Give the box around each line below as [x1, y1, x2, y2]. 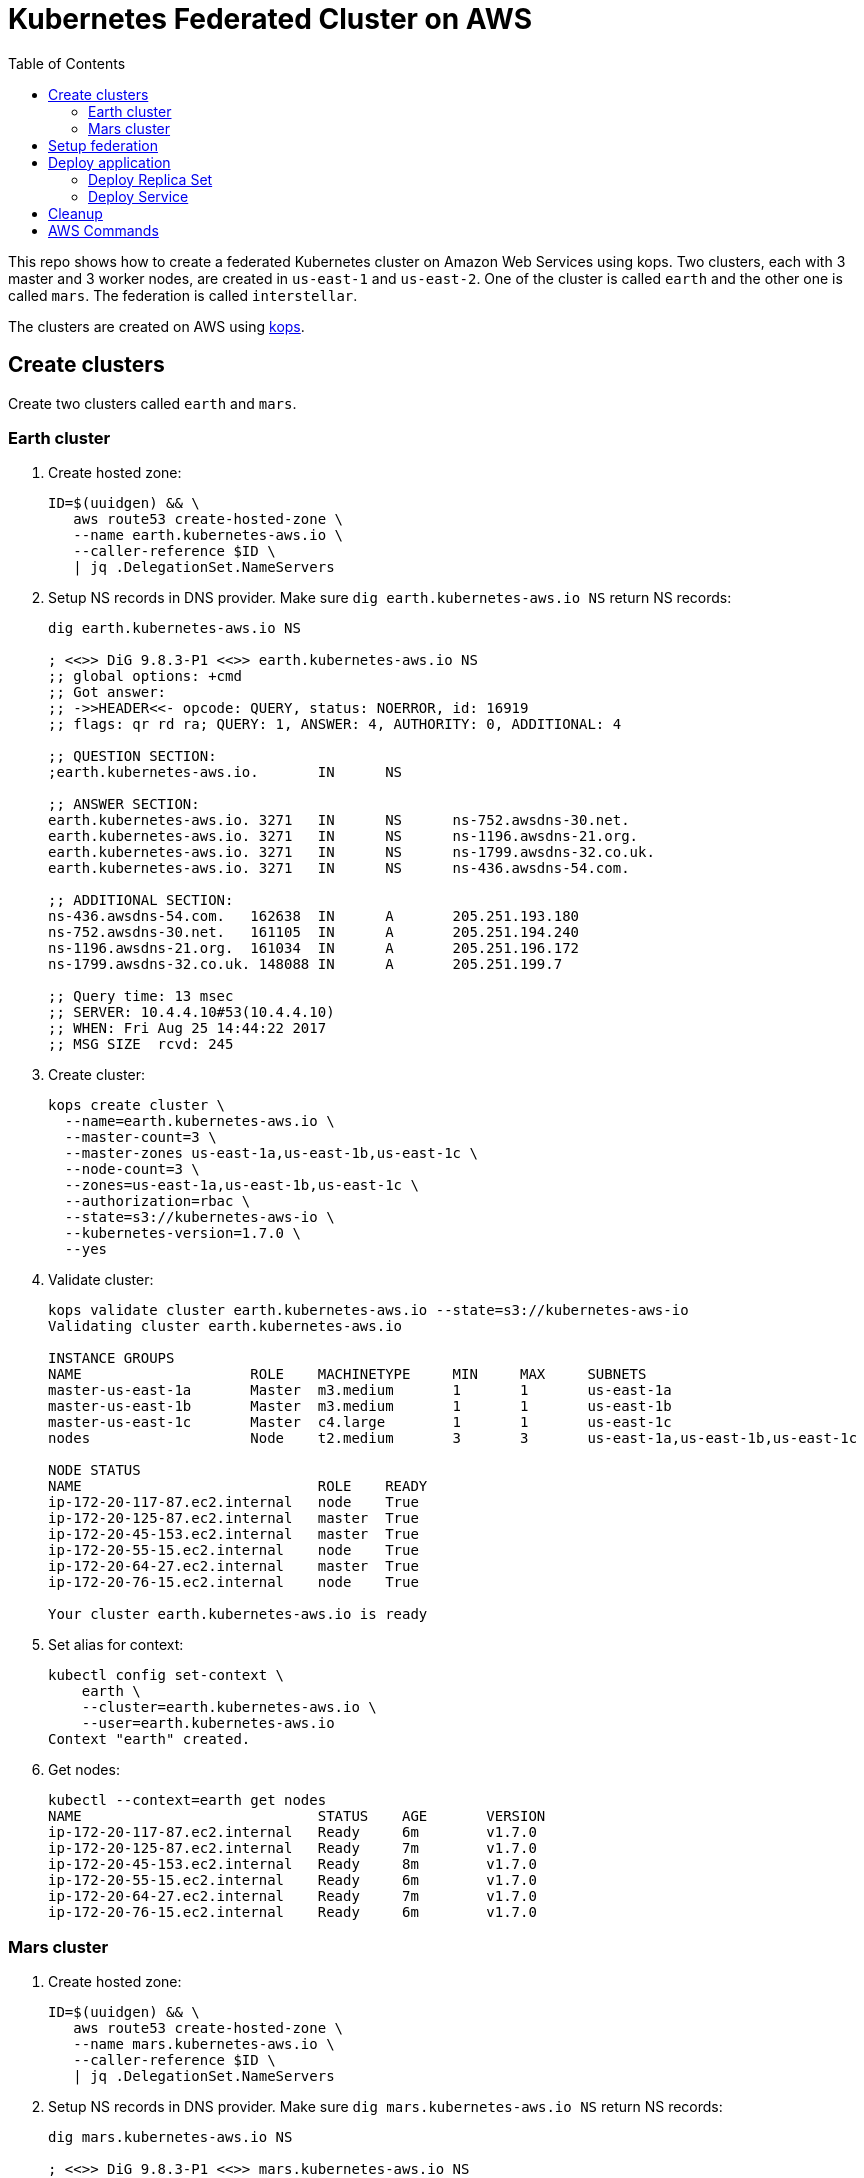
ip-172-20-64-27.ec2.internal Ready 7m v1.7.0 [48, 1888, 537, 1905]
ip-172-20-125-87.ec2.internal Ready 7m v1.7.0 [48, 1840, 537, 1857]
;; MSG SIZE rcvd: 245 [48, 1036, 234, 1053]
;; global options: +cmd [48, 668, 242, 685]
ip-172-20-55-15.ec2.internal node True [48, 1542, 419, 1559]
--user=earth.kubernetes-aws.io [81, 1715, 335, 1732]
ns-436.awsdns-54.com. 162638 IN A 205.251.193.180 [48, 908, 580, 925]
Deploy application [48, 153, 171, 171]
